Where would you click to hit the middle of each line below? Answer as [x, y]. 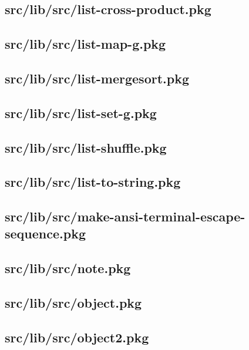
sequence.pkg [45, 233]
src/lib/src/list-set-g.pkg [81, 112]
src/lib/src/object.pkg [73, 303]
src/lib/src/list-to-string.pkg [93, 182]
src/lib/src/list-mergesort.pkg [97, 78]
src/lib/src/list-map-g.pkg [85, 44]
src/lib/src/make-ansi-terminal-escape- [125, 216]
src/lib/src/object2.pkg [77, 337]
